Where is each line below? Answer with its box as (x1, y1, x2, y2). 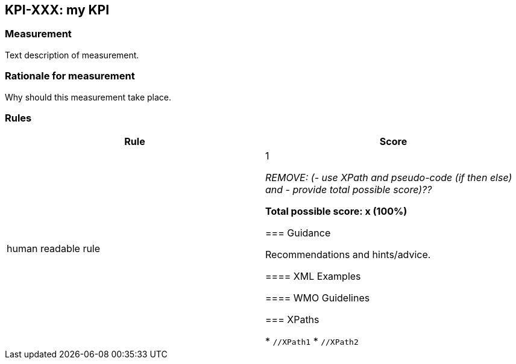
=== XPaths (265, 313, 319, 326)
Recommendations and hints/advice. (265, 248, 431, 261)
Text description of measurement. (5, 49, 139, 60)
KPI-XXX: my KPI (5, 2, 110, 17)
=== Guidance (265, 227, 331, 239)
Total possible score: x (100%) (265, 205, 407, 218)
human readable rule (7, 242, 101, 255)
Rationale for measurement (5, 70, 135, 82)
